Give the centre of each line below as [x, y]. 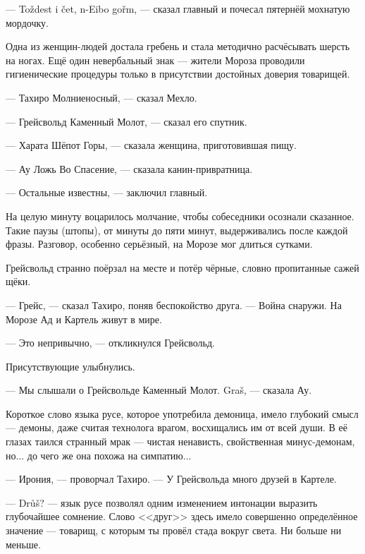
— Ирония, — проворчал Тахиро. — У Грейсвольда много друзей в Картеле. [171, 479]
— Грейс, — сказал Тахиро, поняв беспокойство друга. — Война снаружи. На [174, 305]
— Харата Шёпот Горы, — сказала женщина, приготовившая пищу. [151, 145]
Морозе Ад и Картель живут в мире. [84, 319]
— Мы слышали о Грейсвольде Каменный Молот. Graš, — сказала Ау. [159, 390]
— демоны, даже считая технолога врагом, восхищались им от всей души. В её [177, 427]
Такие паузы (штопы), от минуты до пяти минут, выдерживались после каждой [177, 230]
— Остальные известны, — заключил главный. [107, 192]
